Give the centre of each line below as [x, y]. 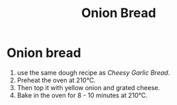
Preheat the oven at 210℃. [56, 80]
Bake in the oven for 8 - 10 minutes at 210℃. [82, 95]
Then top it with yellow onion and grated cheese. [88, 87]
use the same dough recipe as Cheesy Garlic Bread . [93, 72]
